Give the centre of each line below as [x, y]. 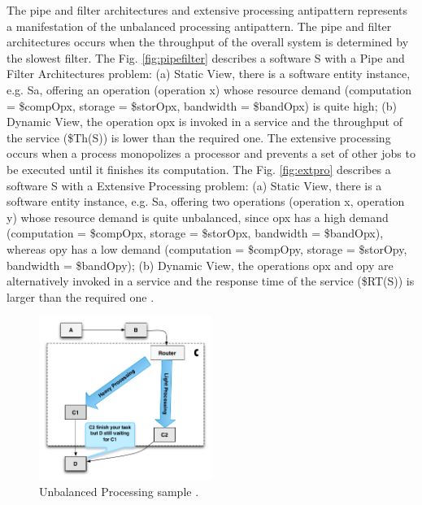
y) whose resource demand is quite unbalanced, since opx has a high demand [198, 217]
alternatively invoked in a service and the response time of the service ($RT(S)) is [211, 281]
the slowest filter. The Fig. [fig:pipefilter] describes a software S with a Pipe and [206, 57]
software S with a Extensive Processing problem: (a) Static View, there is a [194, 185]
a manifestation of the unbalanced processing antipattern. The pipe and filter [199, 26]
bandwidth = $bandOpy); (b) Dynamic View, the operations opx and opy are [200, 265]
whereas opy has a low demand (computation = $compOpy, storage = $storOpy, [207, 248]
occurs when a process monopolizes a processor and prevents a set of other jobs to [211, 153]
